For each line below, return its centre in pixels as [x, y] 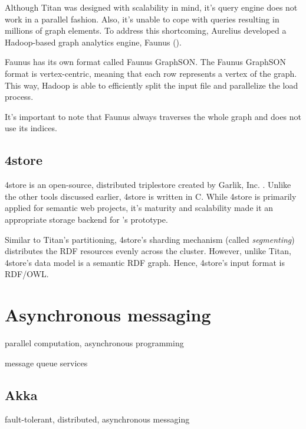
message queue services [46, 363]
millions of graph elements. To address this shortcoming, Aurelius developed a [146, 30]
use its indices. [31, 128]
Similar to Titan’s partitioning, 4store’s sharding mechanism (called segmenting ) [150, 239]
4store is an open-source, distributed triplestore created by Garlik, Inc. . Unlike [148, 185]
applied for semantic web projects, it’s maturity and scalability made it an [139, 208]
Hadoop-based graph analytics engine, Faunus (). [93, 42]
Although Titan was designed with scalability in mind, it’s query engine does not [151, 7]
